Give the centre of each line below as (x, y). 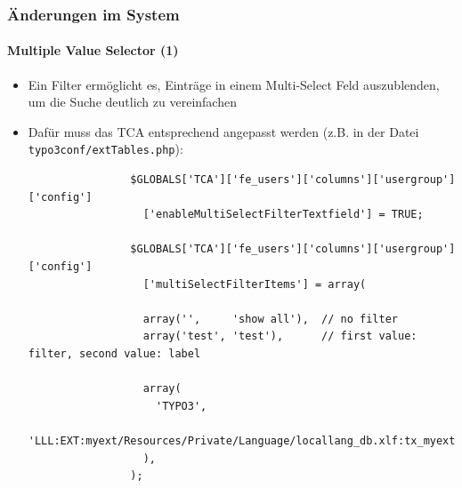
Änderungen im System (93, 14)
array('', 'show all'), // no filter (271, 319)
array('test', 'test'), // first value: (280, 336)
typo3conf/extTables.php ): (105, 149)
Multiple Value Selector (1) (93, 50)
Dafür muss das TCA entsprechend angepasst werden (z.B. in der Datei (223, 131)
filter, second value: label (114, 354)
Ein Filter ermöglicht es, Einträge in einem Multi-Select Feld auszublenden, (234, 84)
